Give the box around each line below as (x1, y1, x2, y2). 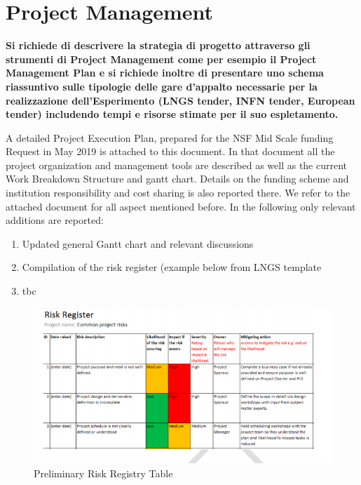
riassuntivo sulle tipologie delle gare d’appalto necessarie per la (6, 79, 318, 93)
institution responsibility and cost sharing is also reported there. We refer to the (6, 185, 350, 200)
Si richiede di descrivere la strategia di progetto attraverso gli (6, 38, 311, 53)
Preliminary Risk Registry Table (34, 465, 173, 480)
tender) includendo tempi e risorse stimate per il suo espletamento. (6, 107, 339, 121)
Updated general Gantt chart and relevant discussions (22, 236, 254, 251)
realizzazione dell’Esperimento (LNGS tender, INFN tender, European (6, 93, 355, 107)
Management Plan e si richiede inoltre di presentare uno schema (6, 65, 324, 80)
